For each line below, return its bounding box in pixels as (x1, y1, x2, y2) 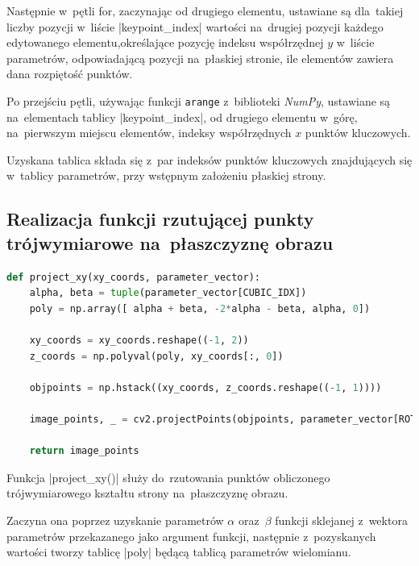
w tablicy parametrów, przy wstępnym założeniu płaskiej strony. (6, 167, 326, 184)
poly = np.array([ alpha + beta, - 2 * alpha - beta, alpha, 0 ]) (29, 302, 371, 314)
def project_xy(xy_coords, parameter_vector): (6, 271, 260, 283)
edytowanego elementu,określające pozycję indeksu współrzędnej (6, 34, 324, 51)
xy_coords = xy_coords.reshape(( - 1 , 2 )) (29, 334, 249, 346)
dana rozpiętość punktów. (6, 65, 133, 82)
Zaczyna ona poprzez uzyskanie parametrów (6, 511, 224, 528)
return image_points (29, 445, 139, 457)
